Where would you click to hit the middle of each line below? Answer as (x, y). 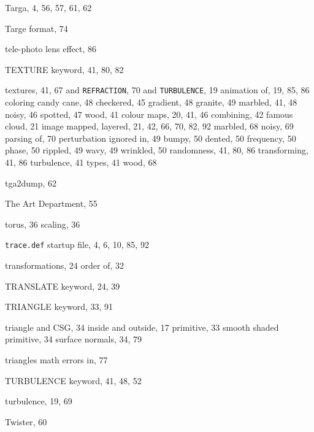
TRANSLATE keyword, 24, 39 (63, 286)
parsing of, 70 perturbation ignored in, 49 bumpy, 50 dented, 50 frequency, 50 (151, 138)
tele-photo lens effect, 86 (51, 49)
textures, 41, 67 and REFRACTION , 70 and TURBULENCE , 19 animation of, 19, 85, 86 (157, 90)
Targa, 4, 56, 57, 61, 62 (48, 7)
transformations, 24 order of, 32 (64, 265)
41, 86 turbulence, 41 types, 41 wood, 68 (81, 162)
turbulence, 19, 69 (39, 401)
